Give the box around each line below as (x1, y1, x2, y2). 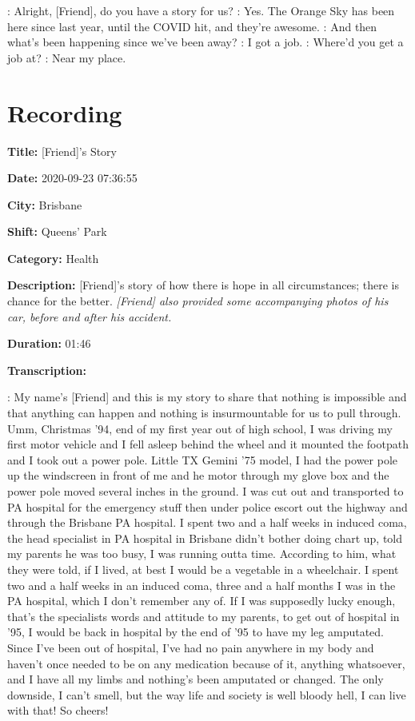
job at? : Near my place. (7, 49, 126, 66)
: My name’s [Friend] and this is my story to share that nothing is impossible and (7, 388, 407, 405)
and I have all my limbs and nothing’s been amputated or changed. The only (7, 671, 384, 687)
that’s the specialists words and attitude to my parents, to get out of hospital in (7, 607, 400, 624)
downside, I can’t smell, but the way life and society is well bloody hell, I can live (7, 686, 406, 703)
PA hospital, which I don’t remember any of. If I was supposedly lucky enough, (7, 592, 396, 609)
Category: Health (7, 249, 99, 266)
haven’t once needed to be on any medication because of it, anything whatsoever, (7, 655, 405, 671)
